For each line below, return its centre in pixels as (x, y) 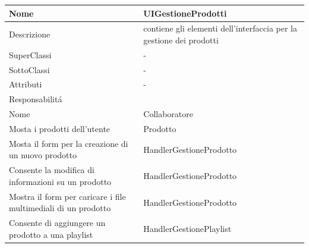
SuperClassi (30, 54)
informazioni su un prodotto (60, 181)
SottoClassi (29, 69)
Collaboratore (168, 114)
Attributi (26, 84)
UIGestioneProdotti (185, 13)
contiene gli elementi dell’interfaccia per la (220, 28)
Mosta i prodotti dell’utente (60, 128)
